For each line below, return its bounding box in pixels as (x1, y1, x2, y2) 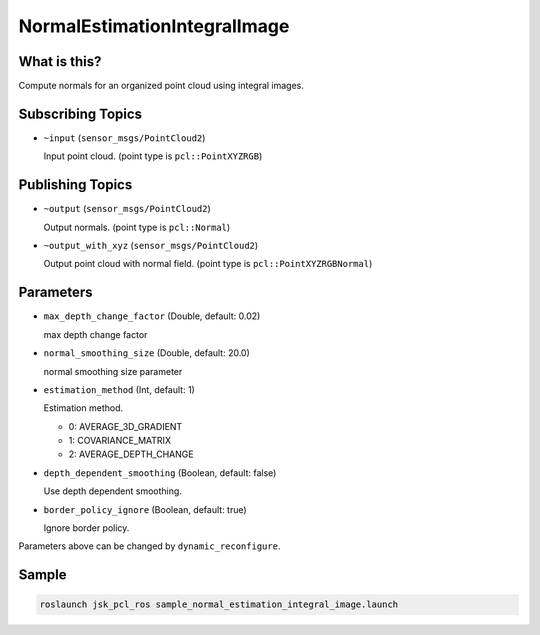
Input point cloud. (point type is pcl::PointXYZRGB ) (43, 150, 263, 162)
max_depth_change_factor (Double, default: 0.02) (43, 310, 261, 322)
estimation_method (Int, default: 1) (43, 383, 195, 395)
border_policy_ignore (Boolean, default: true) (43, 503, 247, 515)
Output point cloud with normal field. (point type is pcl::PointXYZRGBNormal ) (43, 258, 373, 270)
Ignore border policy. (43, 522, 130, 534)
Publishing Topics (18, 176, 133, 194)
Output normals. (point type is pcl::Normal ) (43, 221, 231, 233)
